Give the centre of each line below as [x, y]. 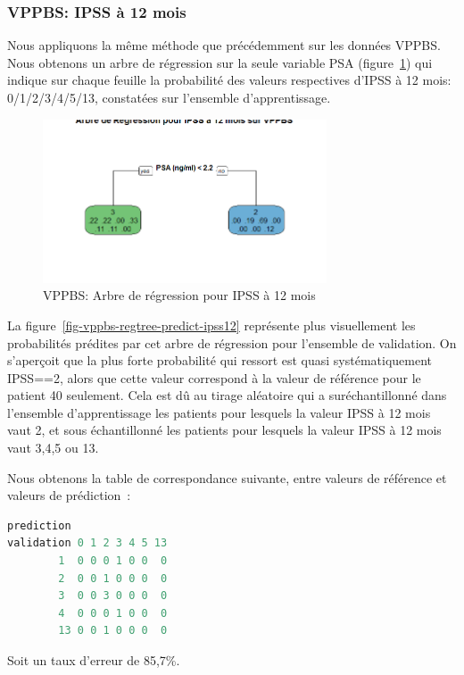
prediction [39, 525]
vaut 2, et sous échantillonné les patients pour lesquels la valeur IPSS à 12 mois [224, 430]
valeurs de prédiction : [69, 495]
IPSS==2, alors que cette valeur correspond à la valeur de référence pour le [214, 377]
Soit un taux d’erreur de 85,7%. [94, 660]
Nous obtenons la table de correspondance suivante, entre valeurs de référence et [227, 477]
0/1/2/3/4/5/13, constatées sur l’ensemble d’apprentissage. [169, 97]
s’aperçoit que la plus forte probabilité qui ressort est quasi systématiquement [220, 360]
